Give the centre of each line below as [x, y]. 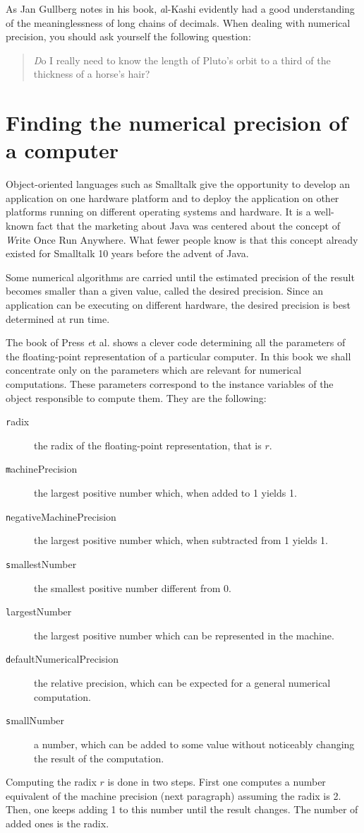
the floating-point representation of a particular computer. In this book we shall [178, 356]
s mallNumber [35, 720]
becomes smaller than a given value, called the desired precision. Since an [164, 291]
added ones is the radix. [57, 823]
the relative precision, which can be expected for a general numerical [182, 683]
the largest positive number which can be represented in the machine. [184, 635]
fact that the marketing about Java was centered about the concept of [188, 226]
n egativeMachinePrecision [61, 516]
